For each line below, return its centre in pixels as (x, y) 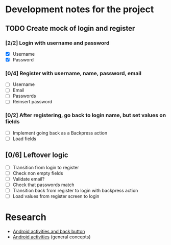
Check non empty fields (38, 173)
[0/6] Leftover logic (37, 155)
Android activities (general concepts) (52, 237)
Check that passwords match (44, 185)
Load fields (25, 139)
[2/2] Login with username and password (57, 43)
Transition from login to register (46, 167)
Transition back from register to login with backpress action (75, 191)
